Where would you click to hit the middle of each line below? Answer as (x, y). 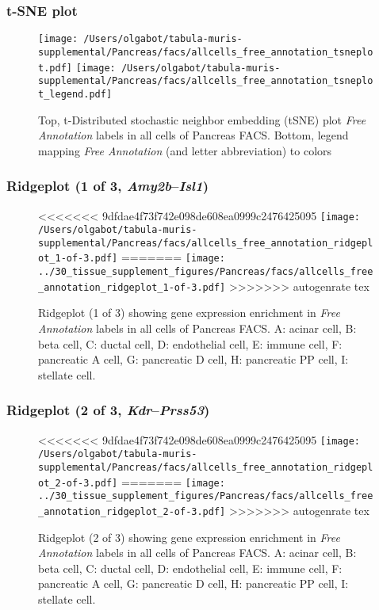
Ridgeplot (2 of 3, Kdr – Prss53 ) (108, 410)
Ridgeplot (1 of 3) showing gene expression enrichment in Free (189, 313)
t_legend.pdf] (75, 94)
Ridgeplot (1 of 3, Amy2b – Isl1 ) (107, 186)
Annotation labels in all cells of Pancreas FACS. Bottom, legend (193, 135)
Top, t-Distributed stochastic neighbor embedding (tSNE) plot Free (202, 119)
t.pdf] (55, 68)
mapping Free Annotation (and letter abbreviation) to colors (185, 150)
